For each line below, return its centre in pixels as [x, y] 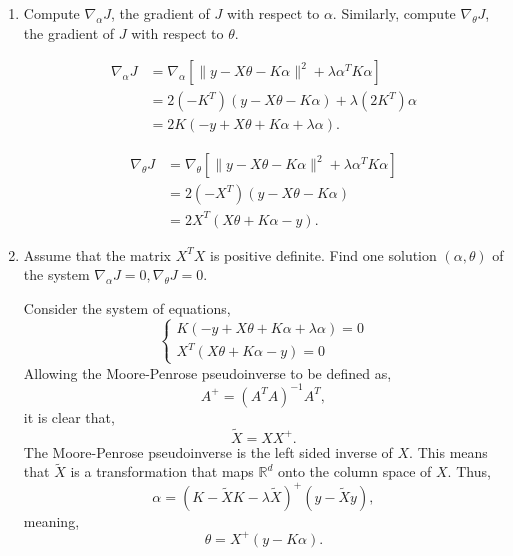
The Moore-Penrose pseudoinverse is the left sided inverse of [208, 451]
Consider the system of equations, [127, 308]
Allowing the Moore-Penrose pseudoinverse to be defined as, [207, 372]
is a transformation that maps [162, 471]
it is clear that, [69, 416]
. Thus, [469, 471]
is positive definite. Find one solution [323, 254]
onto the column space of [355, 471]
